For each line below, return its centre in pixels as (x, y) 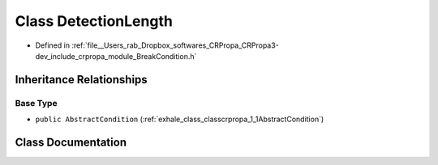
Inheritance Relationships (81, 80)
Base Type (36, 103)
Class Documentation (71, 142)
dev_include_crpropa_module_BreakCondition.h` (116, 56)
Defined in (53, 45)
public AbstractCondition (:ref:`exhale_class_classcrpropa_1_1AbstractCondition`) (180, 119)
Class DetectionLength (94, 21)
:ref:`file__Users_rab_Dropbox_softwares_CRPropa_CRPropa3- (175, 45)
